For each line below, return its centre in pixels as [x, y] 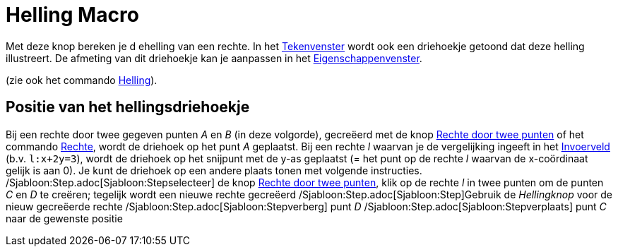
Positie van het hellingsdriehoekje [128, 107]
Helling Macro [72, 15]
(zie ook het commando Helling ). [82, 80]
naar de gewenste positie [64, 218]
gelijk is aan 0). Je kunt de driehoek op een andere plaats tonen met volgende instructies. [214, 170]
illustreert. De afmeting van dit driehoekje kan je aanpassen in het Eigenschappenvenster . [214, 58]
